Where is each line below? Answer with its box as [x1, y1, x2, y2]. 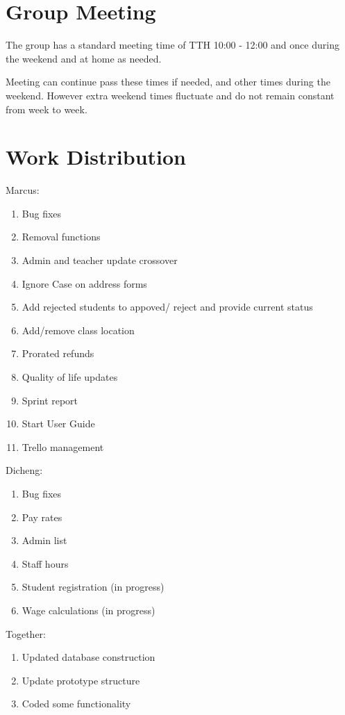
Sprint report [22, 393, 78, 407]
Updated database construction [22, 650, 155, 664]
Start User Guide [22, 416, 95, 431]
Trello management [22, 439, 104, 454]
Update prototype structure [22, 673, 140, 687]
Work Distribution [6, 142, 186, 171]
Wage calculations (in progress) [22, 602, 155, 617]
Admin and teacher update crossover [22, 253, 178, 267]
